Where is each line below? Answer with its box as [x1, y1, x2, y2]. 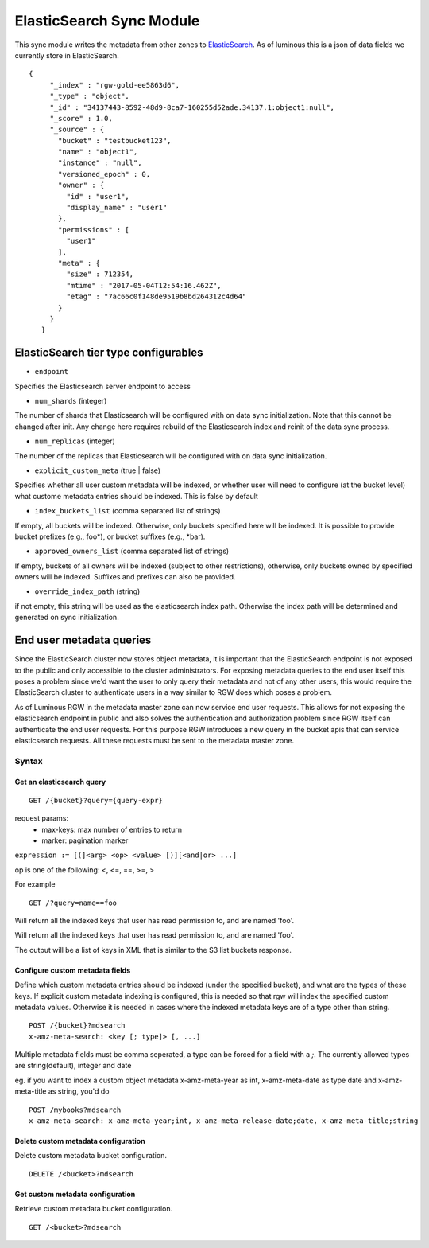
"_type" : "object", [49, 92, 130, 101]
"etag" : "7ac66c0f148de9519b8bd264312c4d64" [66, 292, 247, 302]
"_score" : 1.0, [49, 114, 113, 123]
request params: [14, 813, 69, 823]
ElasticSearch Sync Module [14, 12, 200, 29]
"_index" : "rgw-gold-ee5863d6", [49, 80, 180, 89]
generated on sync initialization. [14, 613, 119, 622]
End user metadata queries [14, 634, 152, 647]
